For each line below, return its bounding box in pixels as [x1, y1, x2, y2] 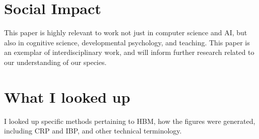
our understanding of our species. [4, 56, 107, 67]
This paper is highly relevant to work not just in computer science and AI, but [4, 27, 247, 38]
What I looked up [4, 86, 131, 107]
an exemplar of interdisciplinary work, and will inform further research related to [4, 47, 254, 57]
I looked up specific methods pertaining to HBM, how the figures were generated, [4, 115, 255, 126]
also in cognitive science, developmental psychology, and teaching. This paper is [4, 37, 250, 47]
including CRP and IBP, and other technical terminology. [4, 125, 182, 136]
